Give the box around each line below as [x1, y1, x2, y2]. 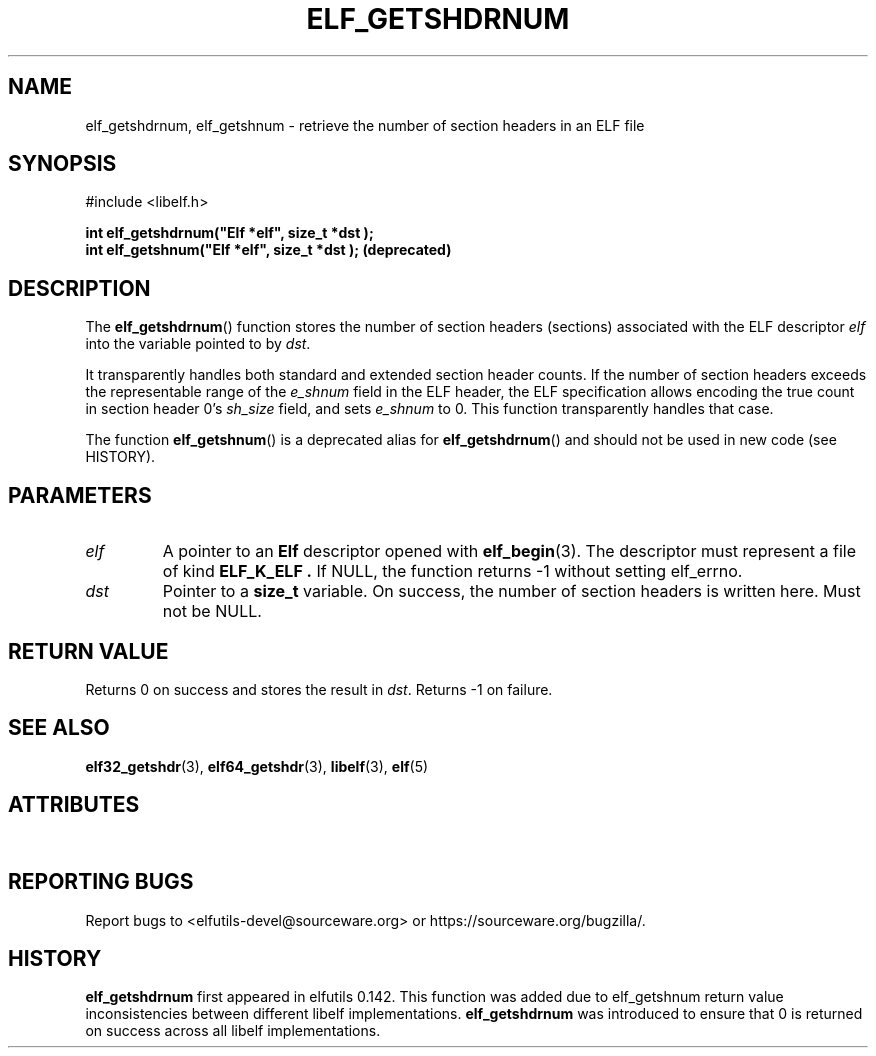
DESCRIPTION [8, 275, 151, 301]
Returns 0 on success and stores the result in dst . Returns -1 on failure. [85, 680, 553, 698]
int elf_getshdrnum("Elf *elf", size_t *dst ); [85, 224, 374, 242]
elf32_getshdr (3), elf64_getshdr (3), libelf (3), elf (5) [85, 757, 429, 775]
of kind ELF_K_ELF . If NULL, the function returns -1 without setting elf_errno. [162, 561, 743, 582]
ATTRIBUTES [8, 792, 140, 818]
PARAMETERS [8, 482, 152, 508]
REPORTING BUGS [8, 869, 194, 895]
